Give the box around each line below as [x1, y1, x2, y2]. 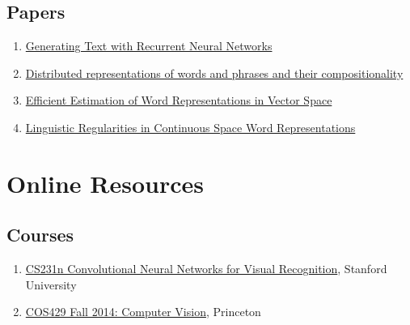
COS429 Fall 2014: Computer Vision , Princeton [25, 303, 261, 320]
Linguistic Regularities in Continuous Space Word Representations [25, 118, 356, 135]
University [25, 276, 77, 293]
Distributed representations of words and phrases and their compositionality [25, 64, 404, 81]
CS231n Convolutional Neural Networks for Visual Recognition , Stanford [25, 260, 387, 277]
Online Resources [6, 166, 204, 199]
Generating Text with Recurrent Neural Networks [25, 37, 273, 54]
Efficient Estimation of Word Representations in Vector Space [25, 92, 332, 109]
